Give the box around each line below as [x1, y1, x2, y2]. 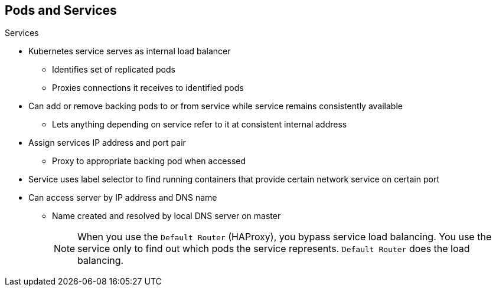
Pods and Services [5, 3, 117, 18]
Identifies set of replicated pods [52, 64, 175, 75]
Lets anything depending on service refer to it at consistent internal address [52, 119, 347, 130]
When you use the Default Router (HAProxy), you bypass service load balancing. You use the [77, 231, 492, 243]
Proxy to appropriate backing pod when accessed [52, 156, 246, 166]
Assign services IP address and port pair [28, 138, 186, 148]
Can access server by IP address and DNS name [28, 192, 217, 203]
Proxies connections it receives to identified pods [52, 83, 244, 93]
